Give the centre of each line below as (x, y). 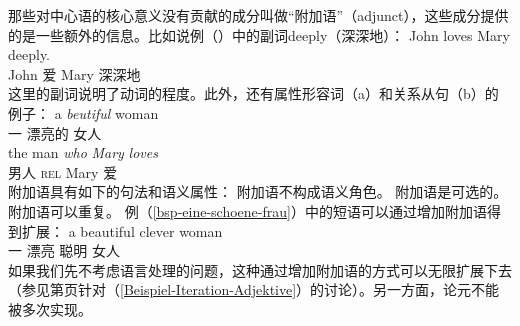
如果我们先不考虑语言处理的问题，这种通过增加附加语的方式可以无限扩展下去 (260, 269)
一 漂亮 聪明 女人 (64, 250)
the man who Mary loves (83, 152)
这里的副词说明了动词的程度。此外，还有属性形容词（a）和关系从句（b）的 (253, 93)
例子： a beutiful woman (83, 112)
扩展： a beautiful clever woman (122, 230)
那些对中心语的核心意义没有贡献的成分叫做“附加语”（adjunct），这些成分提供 (258, 15)
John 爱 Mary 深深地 (74, 73)
